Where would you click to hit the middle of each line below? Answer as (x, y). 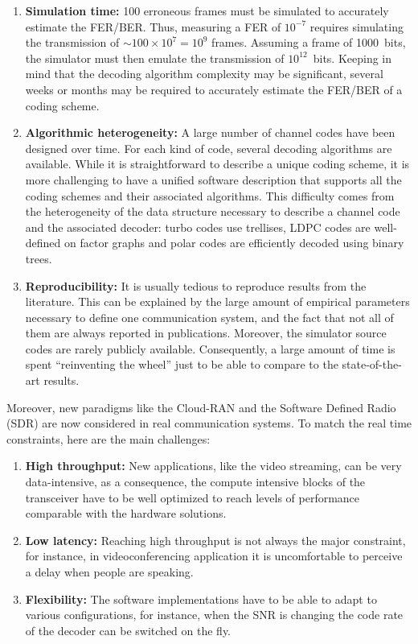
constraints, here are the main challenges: (109, 438)
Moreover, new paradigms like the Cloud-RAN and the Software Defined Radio (201, 407)
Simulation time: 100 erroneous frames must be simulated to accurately (207, 10)
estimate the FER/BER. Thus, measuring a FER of (153, 26)
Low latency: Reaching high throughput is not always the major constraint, (215, 540)
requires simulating (357, 26)
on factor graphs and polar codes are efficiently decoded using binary (234, 243)
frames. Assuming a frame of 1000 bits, (309, 42)
